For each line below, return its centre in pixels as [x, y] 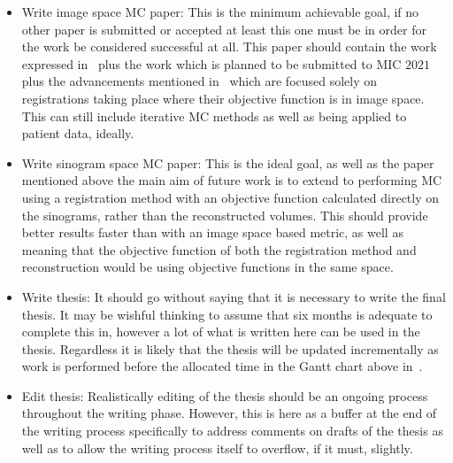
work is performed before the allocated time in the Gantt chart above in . [222, 366]
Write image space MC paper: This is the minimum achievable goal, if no [220, 12]
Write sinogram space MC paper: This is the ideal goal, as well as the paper [228, 162]
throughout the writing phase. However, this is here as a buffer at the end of [229, 413]
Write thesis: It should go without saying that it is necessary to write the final [234, 296]
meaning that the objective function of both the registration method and [219, 249]
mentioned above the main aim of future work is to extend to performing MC [232, 180]
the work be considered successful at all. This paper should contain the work [229, 46]
